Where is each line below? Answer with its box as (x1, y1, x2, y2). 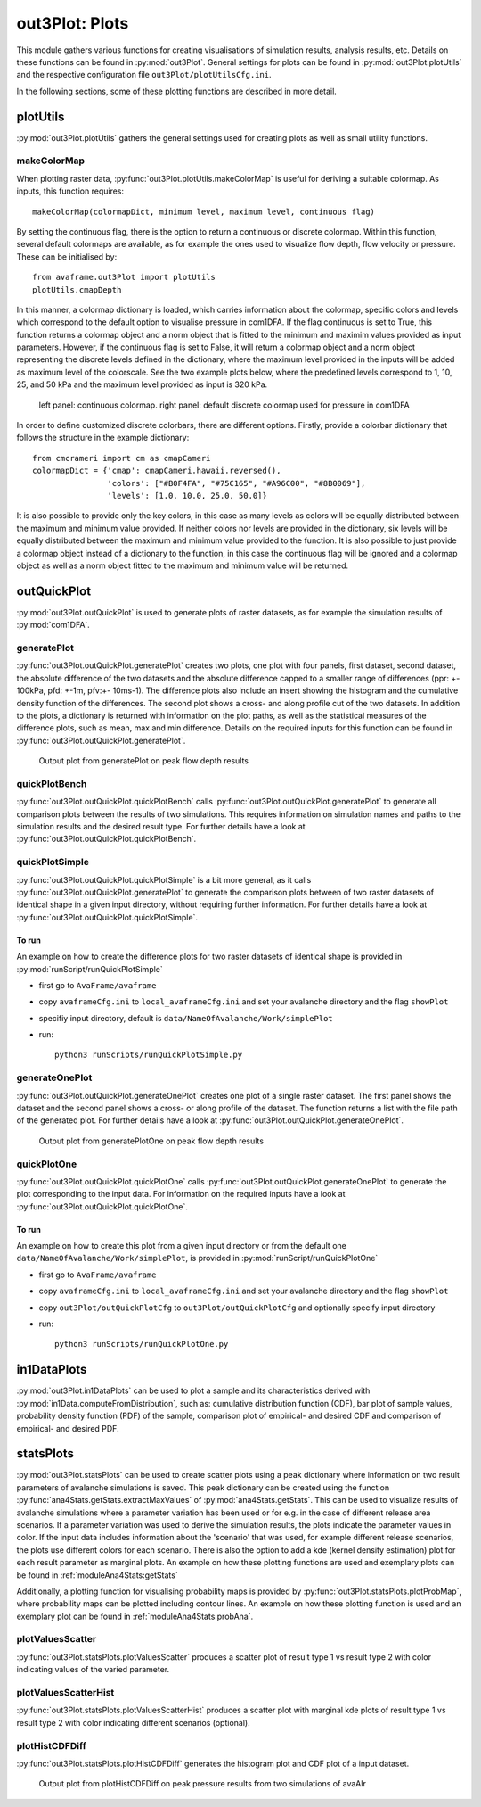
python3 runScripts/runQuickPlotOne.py (54, 1339, 229, 1349)
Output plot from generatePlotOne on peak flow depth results (38, 1135, 265, 1146)
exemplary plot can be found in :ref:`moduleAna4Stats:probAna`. (16, 1611, 254, 1621)
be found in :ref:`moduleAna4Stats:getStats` (16, 1570, 178, 1580)
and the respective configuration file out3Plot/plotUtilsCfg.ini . (16, 70, 272, 80)
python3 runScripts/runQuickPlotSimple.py (54, 1050, 243, 1060)
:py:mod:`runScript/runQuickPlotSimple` (16, 963, 164, 974)
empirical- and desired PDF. (16, 1423, 119, 1433)
